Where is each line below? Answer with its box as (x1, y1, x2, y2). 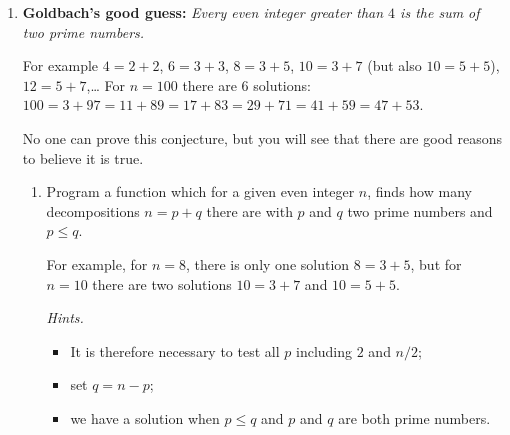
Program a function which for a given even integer (46, 181, 355, 202)
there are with (206, 200, 293, 221)
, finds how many (367, 181, 472, 202)
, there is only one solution (185, 253, 350, 274)
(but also (367, 55, 422, 76)
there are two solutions (92, 273, 232, 294)
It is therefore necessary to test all (70, 340, 280, 361)
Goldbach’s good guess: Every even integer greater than (22, 2, 384, 22)
